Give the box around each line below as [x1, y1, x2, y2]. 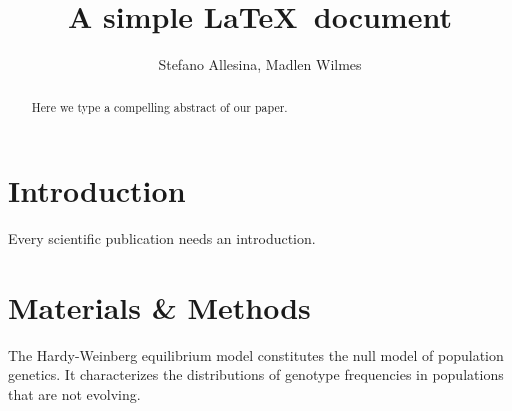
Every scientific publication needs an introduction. [8, 228, 316, 249]
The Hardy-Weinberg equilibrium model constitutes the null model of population [8, 344, 504, 365]
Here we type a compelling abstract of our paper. [31, 98, 288, 115]
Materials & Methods [8, 286, 311, 327]
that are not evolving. [8, 384, 141, 405]
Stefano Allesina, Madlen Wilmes [158, 54, 362, 75]
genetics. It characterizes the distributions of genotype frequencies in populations [8, 364, 504, 385]
